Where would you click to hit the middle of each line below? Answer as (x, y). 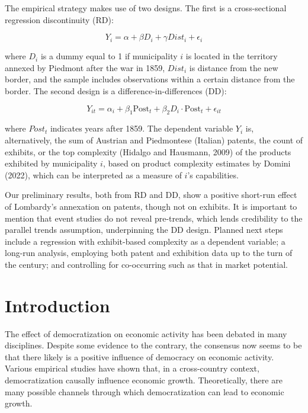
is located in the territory (232, 56)
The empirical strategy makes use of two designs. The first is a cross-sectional (146, 8)
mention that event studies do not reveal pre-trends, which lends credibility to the (154, 218)
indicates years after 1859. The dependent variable (142, 128)
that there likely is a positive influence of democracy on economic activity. (139, 356)
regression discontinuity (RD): (59, 19)
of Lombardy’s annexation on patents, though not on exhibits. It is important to (151, 206)
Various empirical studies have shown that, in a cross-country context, (132, 368)
